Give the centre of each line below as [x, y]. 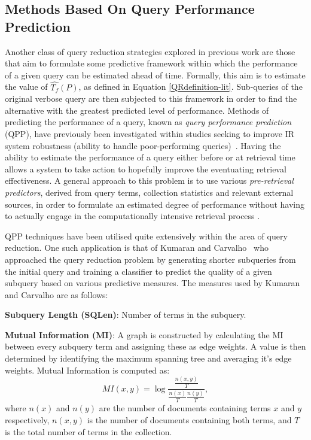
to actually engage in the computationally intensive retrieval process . [132, 216]
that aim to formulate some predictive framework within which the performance [151, 63]
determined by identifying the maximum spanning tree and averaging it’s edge [148, 358]
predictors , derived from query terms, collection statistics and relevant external [149, 192]
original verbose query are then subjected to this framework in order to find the [151, 98]
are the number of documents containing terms [185, 408]
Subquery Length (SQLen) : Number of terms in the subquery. [126, 315]
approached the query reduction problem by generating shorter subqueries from [150, 259]
